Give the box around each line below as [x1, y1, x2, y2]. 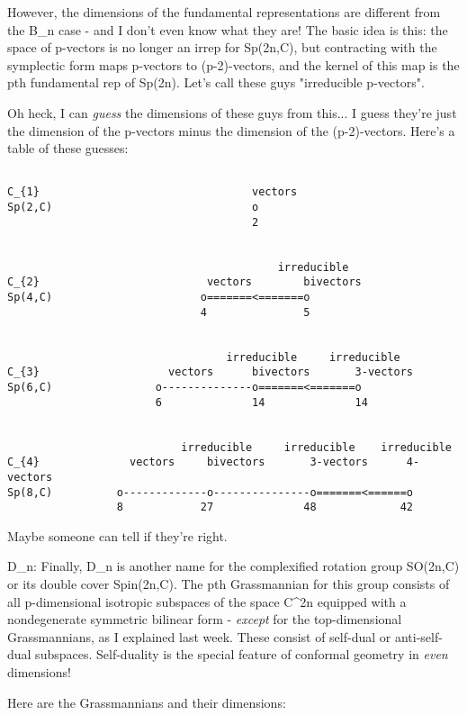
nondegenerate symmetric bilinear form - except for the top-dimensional [7, 610, 402, 629]
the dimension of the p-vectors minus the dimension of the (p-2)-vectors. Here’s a [7, 121, 455, 140]
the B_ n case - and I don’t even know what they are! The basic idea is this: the [7, 20, 448, 39]
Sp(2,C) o [7, 201, 259, 214]
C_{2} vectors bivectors [7, 276, 362, 289]
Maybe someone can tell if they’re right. [7, 526, 228, 545]
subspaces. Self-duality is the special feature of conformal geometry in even [35, 645, 448, 664]
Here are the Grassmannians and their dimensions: [7, 692, 286, 711]
